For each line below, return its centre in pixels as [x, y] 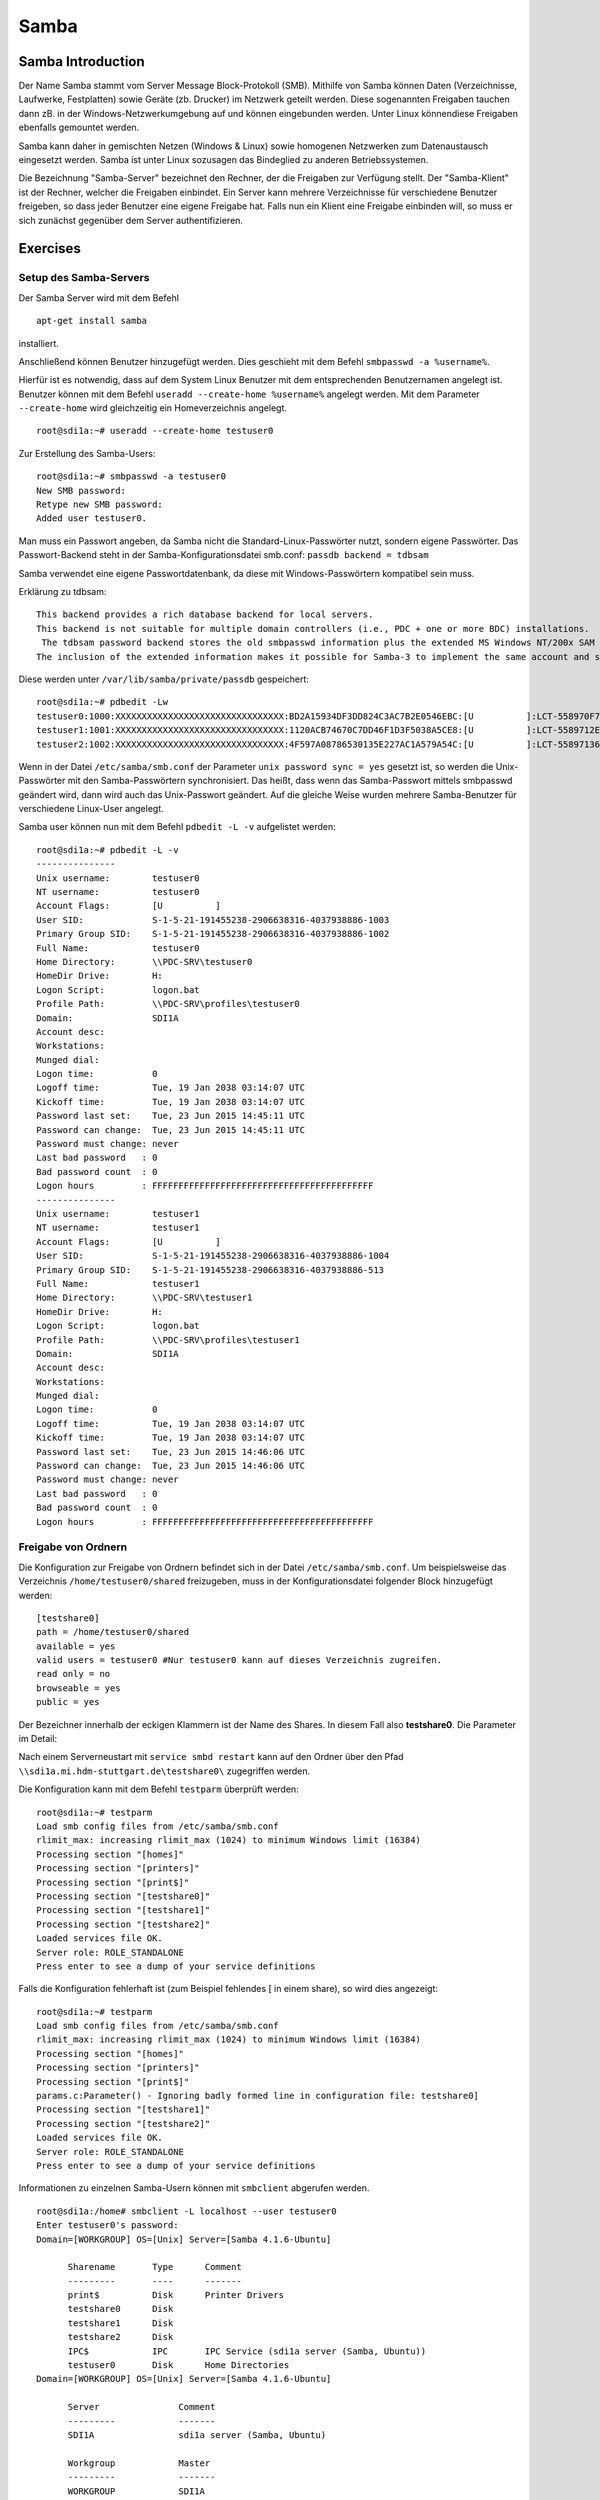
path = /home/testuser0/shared [113, 1632]
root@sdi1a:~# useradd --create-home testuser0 [155, 431]
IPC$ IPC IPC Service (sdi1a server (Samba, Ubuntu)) [247, 2351]
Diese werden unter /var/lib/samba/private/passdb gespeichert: [164, 679]
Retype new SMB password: [100, 504]
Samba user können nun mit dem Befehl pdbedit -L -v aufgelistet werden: [177, 827]
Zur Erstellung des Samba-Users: [87, 453]
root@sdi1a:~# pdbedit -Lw [102, 702]
